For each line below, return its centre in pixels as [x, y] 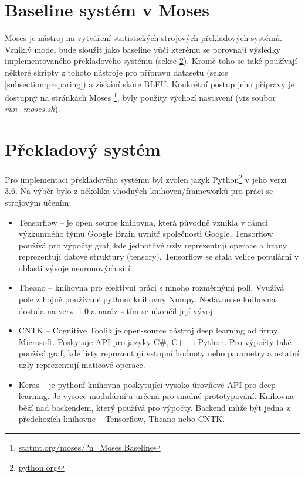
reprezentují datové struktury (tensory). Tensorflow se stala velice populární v [159, 256]
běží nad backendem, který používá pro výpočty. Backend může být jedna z [154, 407]
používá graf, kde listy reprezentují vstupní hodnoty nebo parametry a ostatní [159, 353]
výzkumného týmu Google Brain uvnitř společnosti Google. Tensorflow [146, 234]
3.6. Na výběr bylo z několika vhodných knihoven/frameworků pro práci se [139, 191]
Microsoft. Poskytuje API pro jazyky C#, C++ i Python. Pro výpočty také [155, 341]
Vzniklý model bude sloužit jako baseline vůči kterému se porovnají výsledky [143, 49]
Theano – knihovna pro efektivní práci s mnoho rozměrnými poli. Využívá [151, 287]
